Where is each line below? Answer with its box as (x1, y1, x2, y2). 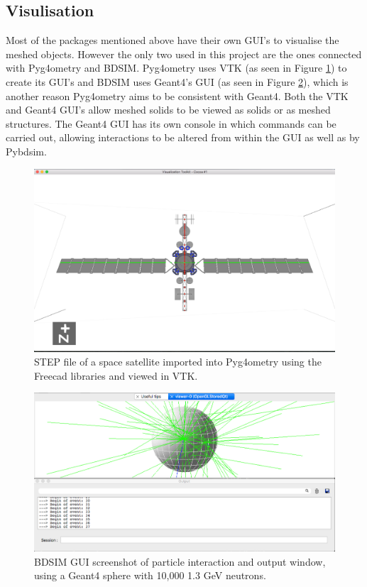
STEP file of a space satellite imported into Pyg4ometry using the (34, 354, 322, 369)
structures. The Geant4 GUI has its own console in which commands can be (6, 116, 336, 131)
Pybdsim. (6, 143, 47, 158)
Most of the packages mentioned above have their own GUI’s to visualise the (6, 33, 339, 48)
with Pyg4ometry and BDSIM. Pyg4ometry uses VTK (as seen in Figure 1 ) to (6, 60, 347, 75)
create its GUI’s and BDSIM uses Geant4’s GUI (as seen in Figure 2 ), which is (6, 74, 349, 89)
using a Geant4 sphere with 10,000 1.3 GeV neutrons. (34, 568, 266, 583)
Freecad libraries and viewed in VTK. (34, 368, 198, 383)
